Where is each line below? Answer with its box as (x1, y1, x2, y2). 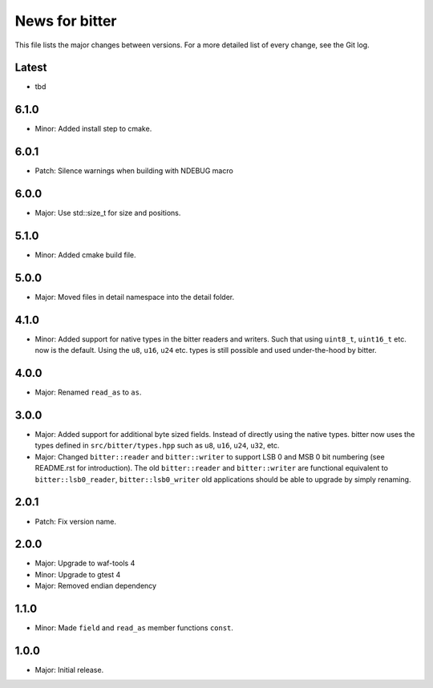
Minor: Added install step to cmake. (34, 124, 152, 134)
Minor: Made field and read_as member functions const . (34, 623, 234, 633)
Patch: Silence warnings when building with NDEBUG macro (34, 166, 234, 176)
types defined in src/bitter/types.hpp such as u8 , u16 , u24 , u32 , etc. (34, 441, 280, 451)
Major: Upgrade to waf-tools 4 (34, 558, 136, 569)
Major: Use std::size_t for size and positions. (34, 208, 181, 218)
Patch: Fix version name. (34, 516, 116, 526)
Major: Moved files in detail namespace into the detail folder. (34, 292, 235, 302)
